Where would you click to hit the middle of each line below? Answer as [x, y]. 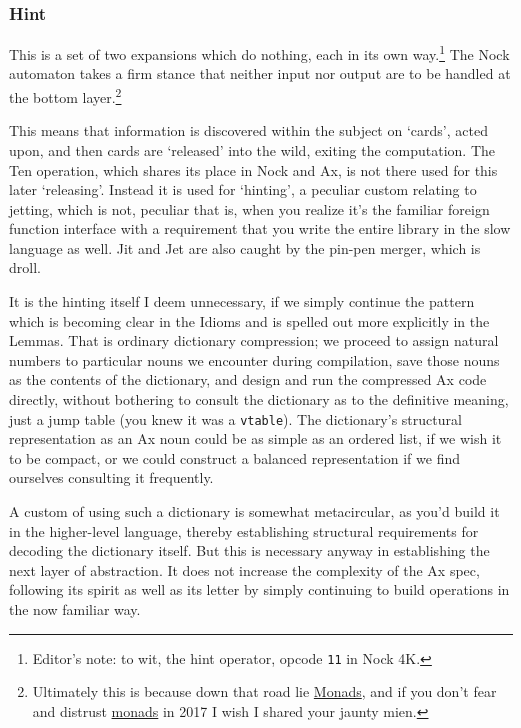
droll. [25, 267]
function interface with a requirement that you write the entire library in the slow [260, 228]
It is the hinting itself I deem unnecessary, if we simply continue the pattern [242, 301]
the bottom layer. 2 [65, 95]
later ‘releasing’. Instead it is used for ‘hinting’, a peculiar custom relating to [243, 189]
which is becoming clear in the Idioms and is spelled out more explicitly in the [249, 320]
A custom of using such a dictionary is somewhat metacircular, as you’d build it [254, 511]
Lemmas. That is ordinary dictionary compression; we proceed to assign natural [254, 340]
